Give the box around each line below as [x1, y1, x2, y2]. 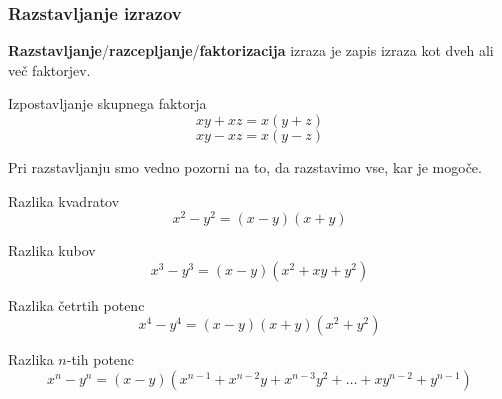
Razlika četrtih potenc [8, 294, 145, 315]
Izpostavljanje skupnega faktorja [8, 93, 207, 114]
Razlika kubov [8, 240, 96, 261]
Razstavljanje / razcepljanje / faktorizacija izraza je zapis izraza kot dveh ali [8, 40, 494, 61]
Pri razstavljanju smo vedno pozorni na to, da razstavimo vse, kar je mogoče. [8, 157, 482, 177]
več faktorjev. [8, 59, 91, 80]
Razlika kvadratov [8, 190, 120, 211]
